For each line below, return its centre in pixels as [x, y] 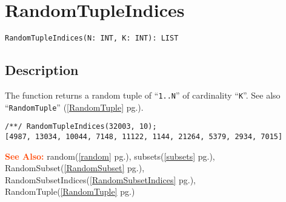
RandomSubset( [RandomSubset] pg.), [75, 168]
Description [42, 70]
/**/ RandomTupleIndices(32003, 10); [81, 127]
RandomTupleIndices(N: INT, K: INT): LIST [92, 38]
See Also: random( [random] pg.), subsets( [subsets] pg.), [110, 156]
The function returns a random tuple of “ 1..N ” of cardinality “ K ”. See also [143, 95]
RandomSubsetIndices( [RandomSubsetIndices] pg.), [100, 179]
